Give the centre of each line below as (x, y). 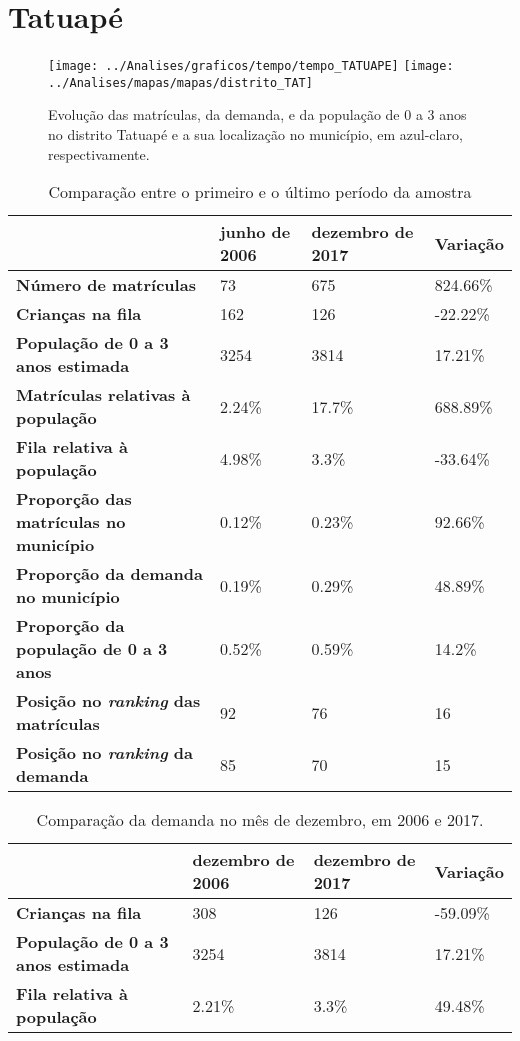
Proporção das (74, 499)
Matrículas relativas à (103, 395)
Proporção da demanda (109, 574)
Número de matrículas (106, 285)
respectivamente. (99, 153)
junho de (255, 232)
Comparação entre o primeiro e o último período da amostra (260, 192)
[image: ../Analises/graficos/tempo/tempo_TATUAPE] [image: (251, 66)
